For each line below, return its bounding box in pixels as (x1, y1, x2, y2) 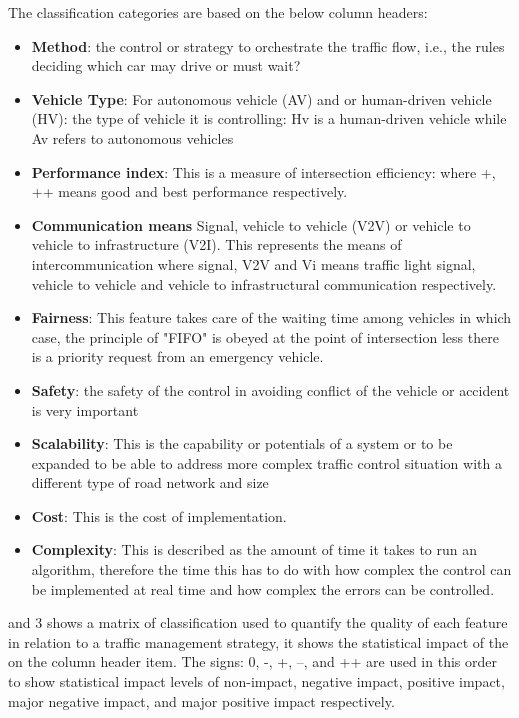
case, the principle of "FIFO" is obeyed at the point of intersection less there (31, 326, 499, 347)
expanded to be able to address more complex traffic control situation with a (31, 452, 502, 473)
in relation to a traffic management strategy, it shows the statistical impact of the (8, 631, 509, 652)
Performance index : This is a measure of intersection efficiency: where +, (31, 161, 496, 182)
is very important (31, 399, 139, 420)
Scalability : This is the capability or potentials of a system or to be (31, 433, 453, 454)
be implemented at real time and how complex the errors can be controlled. (31, 578, 495, 599)
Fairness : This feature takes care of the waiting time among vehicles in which (31, 307, 512, 328)
